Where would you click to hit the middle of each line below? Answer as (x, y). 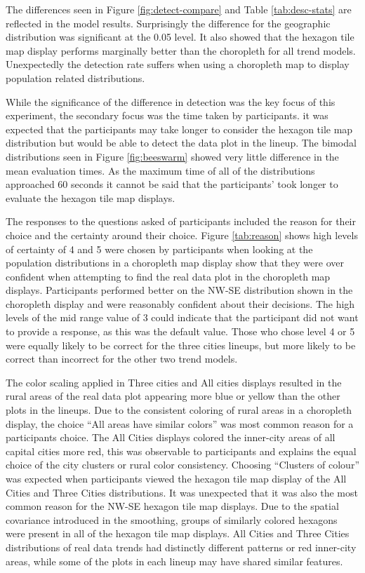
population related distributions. (75, 77)
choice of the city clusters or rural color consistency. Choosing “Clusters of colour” (182, 465)
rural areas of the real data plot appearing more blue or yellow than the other (173, 396)
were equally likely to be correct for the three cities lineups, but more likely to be (181, 345)
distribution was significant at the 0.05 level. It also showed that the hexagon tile (180, 37)
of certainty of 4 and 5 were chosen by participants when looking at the (159, 249)
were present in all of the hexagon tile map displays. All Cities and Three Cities (178, 533)
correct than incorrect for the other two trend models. (122, 359)
